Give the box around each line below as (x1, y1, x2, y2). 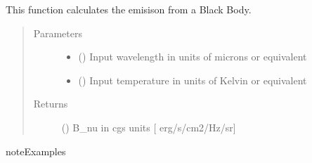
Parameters (33, 25, 82, 40)
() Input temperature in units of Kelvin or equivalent (78, 72, 307, 87)
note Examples (6, 143, 66, 158)
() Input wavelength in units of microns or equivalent (78, 49, 307, 64)
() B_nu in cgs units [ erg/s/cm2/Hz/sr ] (61, 119, 236, 134)
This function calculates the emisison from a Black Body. (6, 2, 252, 16)
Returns (33, 96, 68, 111)
